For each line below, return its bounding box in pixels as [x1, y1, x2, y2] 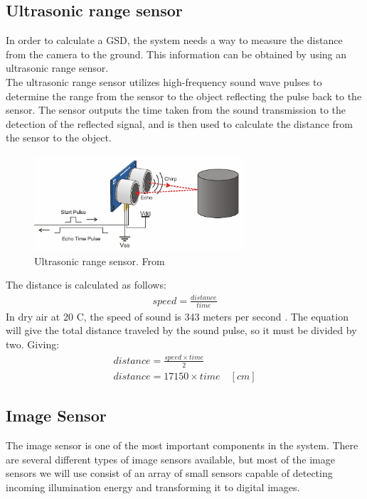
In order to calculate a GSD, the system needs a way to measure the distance [6, 33, 343, 48]
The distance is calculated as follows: [6, 277, 166, 292]
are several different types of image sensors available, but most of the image [6, 451, 335, 466]
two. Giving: [6, 337, 60, 352]
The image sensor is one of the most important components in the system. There [6, 438, 358, 453]
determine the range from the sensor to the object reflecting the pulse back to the [6, 88, 362, 103]
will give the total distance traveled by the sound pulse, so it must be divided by [6, 323, 357, 338]
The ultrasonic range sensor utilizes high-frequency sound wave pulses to [6, 74, 322, 89]
